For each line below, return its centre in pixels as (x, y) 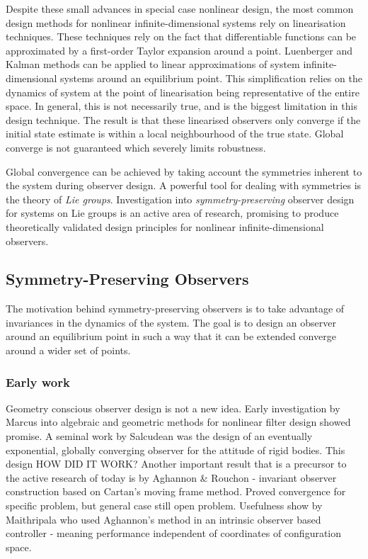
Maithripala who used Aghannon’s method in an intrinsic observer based (163, 519)
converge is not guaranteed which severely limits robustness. (136, 147)
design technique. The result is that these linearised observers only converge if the (183, 119)
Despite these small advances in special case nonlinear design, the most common (180, 9)
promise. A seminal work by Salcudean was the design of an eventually (159, 436)
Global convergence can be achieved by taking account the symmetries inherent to (184, 171)
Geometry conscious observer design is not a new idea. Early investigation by (173, 408)
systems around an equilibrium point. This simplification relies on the (211, 78)
